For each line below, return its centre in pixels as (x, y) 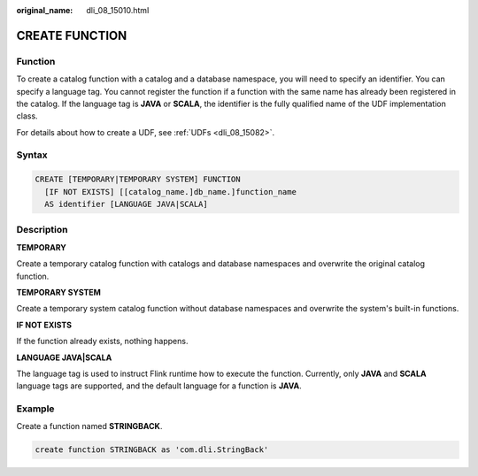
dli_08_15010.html (118, 10)
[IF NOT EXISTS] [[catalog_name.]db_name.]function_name (170, 192)
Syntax (32, 155)
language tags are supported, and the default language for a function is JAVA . (159, 386)
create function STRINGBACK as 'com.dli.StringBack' (152, 450)
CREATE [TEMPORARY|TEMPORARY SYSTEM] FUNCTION (138, 180)
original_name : (45, 10)
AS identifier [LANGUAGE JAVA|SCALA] (126, 204)
